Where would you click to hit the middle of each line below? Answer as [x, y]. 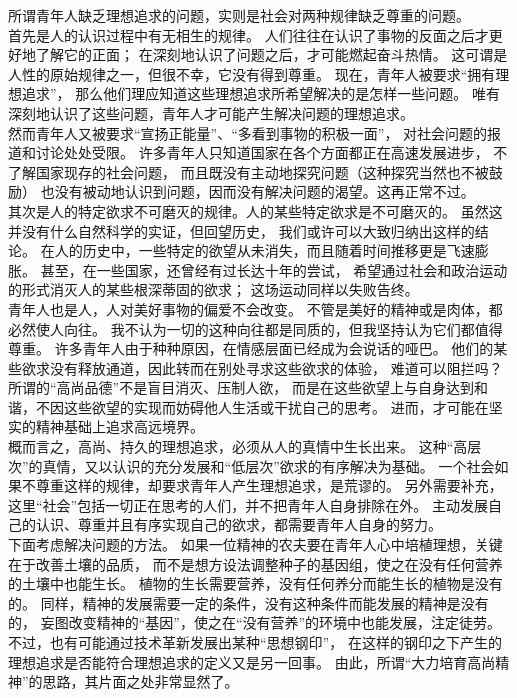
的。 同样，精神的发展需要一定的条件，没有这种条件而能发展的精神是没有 [248, 602]
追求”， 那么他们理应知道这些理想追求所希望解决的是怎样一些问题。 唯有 [260, 93]
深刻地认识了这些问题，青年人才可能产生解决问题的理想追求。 [211, 112]
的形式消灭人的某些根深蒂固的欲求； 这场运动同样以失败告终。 [213, 289]
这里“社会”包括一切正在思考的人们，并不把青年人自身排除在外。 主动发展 [248, 504]
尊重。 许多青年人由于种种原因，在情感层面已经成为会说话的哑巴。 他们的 [251, 348]
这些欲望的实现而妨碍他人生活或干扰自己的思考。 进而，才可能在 [276, 406]
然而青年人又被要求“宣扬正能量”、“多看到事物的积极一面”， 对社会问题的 [248, 132]
